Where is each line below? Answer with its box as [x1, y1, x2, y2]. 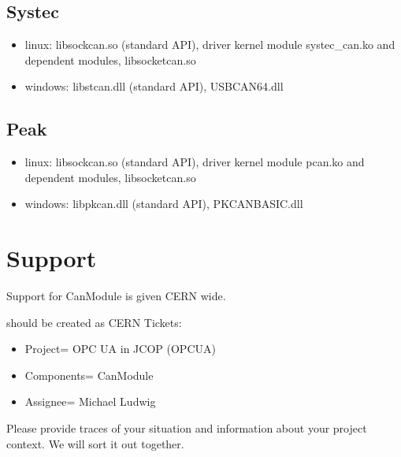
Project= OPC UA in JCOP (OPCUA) [24, 340, 216, 357]
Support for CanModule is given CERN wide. [6, 288, 226, 304]
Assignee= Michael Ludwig [24, 393, 156, 410]
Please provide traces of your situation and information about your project [6, 420, 367, 437]
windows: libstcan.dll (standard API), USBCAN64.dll [24, 78, 284, 95]
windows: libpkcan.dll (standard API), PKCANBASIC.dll [24, 195, 303, 212]
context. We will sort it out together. [6, 435, 184, 451]
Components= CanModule [24, 366, 154, 383]
